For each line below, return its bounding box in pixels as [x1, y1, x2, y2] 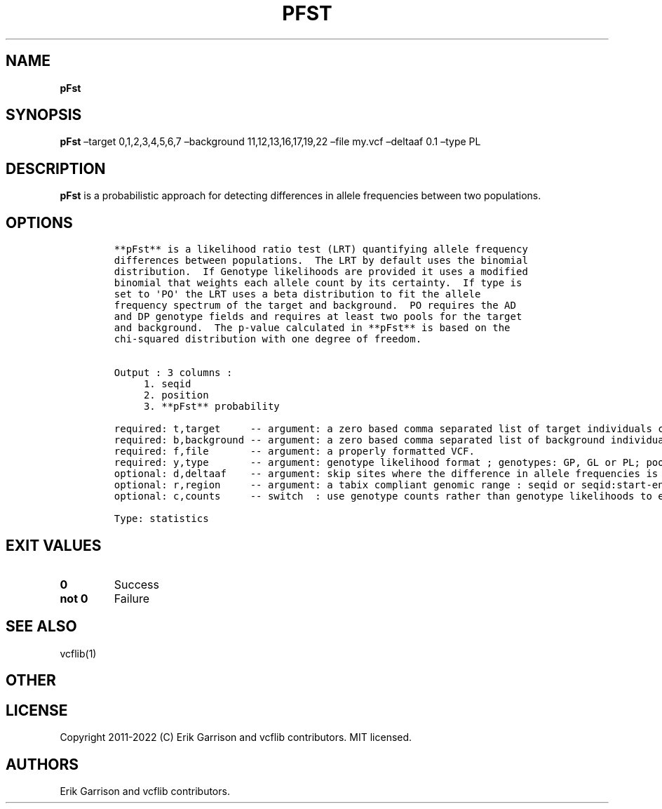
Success [114, 577, 160, 591]
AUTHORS [6, 755, 79, 773]
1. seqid [143, 378, 191, 390]
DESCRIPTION [6, 159, 106, 178]
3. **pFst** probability [143, 401, 280, 413]
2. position [143, 389, 209, 401]
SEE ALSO [6, 617, 77, 636]
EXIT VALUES [6, 536, 102, 554]
